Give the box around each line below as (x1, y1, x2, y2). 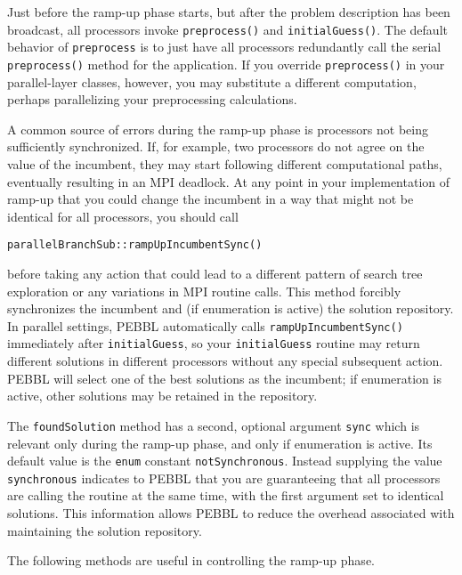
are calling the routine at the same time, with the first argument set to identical (7, 486, 444, 505)
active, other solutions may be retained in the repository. (7, 386, 318, 405)
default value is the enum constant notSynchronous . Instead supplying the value (7, 451, 442, 470)
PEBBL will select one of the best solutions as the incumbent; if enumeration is (7, 368, 442, 387)
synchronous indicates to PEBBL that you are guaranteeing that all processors (7, 468, 441, 487)
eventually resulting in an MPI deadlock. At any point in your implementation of (7, 172, 450, 190)
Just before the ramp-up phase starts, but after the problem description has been (7, 3, 450, 20)
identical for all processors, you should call (7, 207, 239, 225)
